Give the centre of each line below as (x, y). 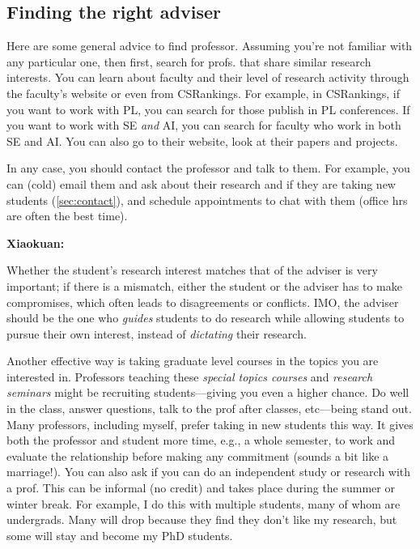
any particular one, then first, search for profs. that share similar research (189, 61)
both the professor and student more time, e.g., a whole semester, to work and (201, 440)
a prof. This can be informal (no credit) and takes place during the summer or (201, 488)
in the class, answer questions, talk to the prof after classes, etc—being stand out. (209, 409)
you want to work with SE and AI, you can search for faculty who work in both (204, 125)
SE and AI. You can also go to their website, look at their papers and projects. (202, 140)
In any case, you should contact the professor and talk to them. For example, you (208, 168)
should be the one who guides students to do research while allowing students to (206, 318)
